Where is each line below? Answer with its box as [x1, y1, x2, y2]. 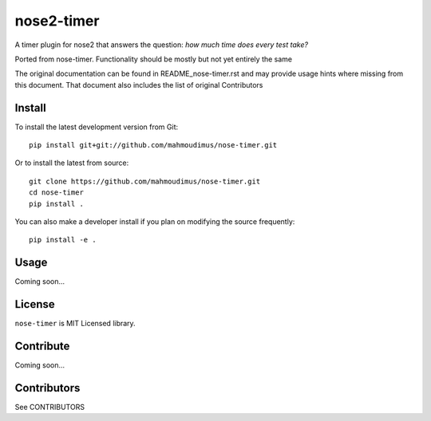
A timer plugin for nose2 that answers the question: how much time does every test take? [14, 40, 309, 49]
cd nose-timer [29, 188, 84, 197]
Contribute [14, 339, 70, 352]
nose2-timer [14, 12, 100, 30]
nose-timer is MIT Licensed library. [14, 319, 136, 329]
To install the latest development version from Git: [14, 122, 179, 132]
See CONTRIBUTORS [14, 402, 85, 411]
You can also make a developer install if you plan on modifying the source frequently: [14, 216, 295, 226]
